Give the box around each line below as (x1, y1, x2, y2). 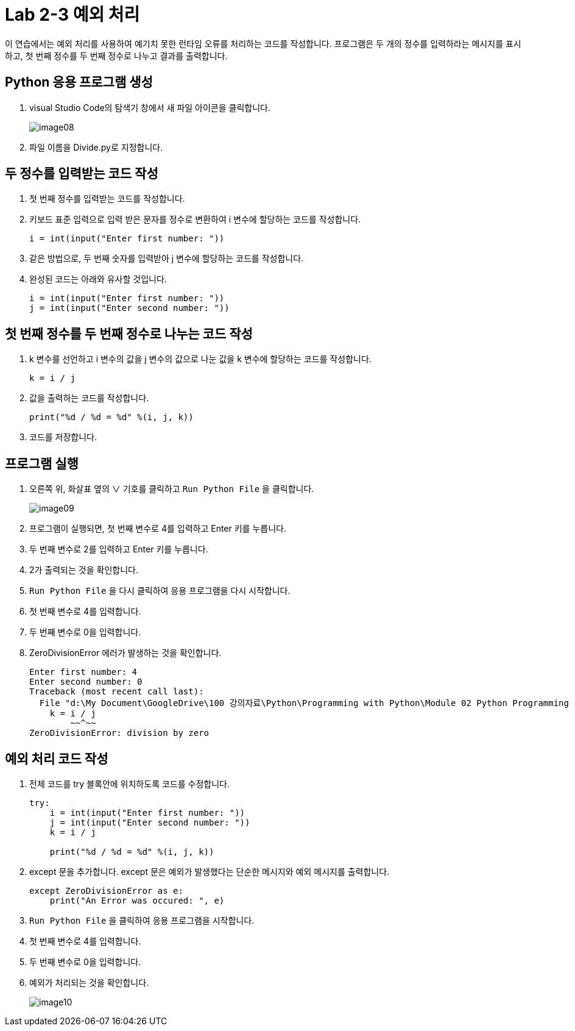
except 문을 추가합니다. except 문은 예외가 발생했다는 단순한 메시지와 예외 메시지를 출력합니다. (29, 866, 390, 877)
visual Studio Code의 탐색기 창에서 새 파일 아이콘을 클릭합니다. (29, 102, 270, 113)
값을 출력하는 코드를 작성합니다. (29, 393, 149, 404)
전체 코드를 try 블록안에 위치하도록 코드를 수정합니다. (29, 778, 230, 789)
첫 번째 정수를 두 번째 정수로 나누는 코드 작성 (5, 326, 253, 341)
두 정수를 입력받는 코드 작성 (5, 166, 158, 182)
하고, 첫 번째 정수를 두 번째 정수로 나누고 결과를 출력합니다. (5, 50, 228, 61)
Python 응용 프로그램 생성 (5, 74, 153, 90)
